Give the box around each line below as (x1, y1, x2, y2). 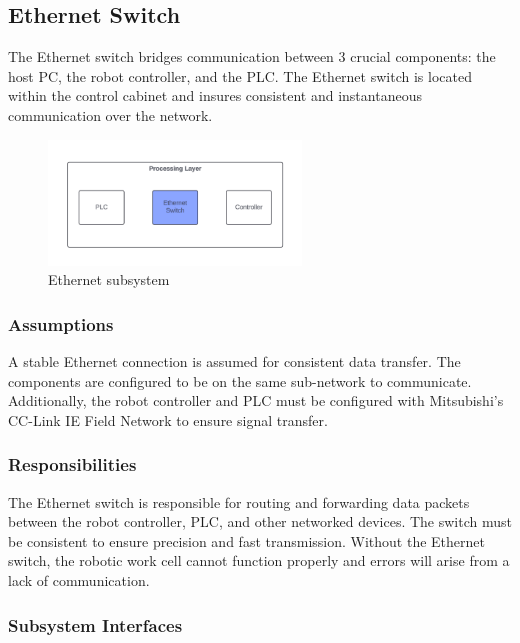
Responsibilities (8, 452, 137, 477)
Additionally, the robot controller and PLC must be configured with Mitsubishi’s (8, 390, 504, 411)
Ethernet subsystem (48, 269, 170, 290)
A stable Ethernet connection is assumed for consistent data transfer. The (8, 351, 461, 372)
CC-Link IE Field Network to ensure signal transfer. (8, 409, 328, 430)
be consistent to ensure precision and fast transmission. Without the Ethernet (8, 530, 485, 551)
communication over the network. (8, 104, 213, 125)
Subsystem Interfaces (8, 612, 183, 637)
